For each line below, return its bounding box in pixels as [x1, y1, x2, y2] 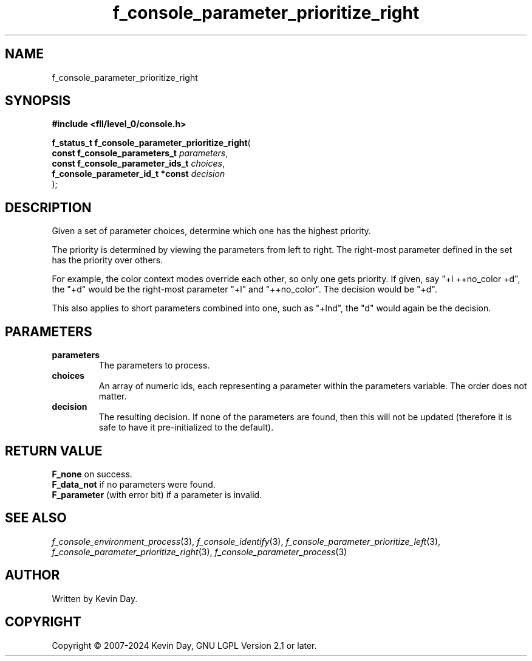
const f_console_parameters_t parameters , [52, 148, 228, 159]
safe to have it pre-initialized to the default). [98, 422, 274, 433]
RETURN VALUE [5, 443, 103, 459]
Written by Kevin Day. [52, 593, 138, 604]
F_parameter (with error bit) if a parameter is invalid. [52, 489, 262, 500]
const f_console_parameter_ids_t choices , [52, 158, 225, 169]
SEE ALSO [5, 510, 67, 526]
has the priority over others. [52, 255, 163, 266]
